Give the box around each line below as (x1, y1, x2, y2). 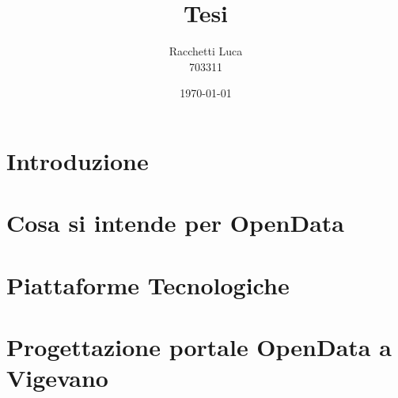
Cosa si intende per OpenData (6, 207, 344, 239)
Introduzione (6, 144, 149, 176)
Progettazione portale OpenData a (6, 331, 392, 363)
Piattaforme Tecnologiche (6, 268, 290, 301)
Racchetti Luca (169, 43, 243, 59)
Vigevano (6, 362, 108, 394)
